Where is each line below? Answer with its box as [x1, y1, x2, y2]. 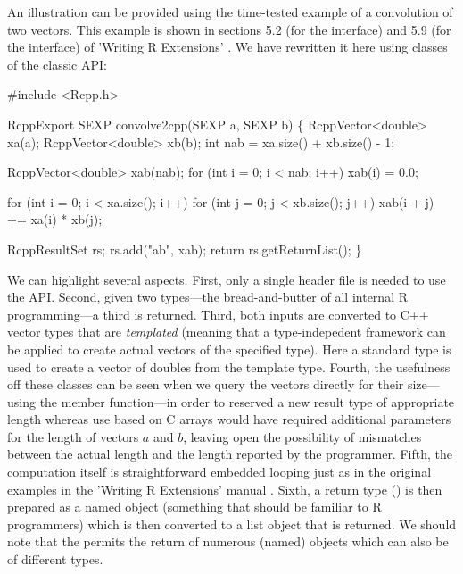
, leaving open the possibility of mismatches [183, 427, 422, 445]
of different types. [7, 550, 103, 569]
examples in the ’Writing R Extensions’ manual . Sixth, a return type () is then [7, 479, 442, 498]
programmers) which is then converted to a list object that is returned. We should [7, 514, 457, 533]
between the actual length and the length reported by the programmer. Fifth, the [7, 445, 452, 463]
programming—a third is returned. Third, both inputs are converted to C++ [7, 304, 429, 323]
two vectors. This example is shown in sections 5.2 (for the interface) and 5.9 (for [7, 20, 451, 38]
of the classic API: [7, 54, 107, 73]
